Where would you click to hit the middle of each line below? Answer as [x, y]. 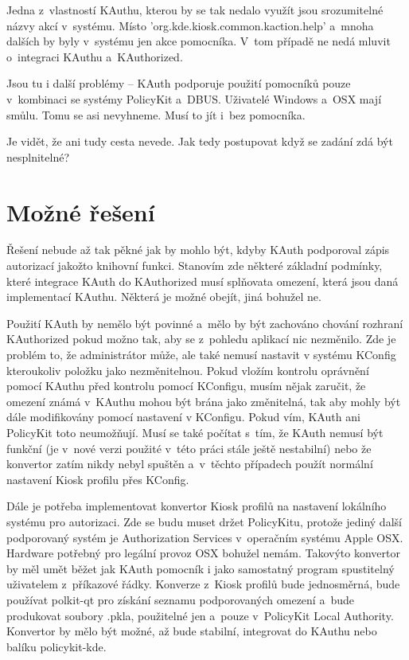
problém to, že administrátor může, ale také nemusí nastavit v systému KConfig [201, 355]
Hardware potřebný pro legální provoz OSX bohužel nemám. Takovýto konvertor [203, 553]
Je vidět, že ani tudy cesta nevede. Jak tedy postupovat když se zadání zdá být [200, 141]
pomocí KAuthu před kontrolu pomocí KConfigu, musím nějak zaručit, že [186, 386]
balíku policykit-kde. [56, 646]
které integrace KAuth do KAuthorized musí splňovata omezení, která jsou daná [203, 281]
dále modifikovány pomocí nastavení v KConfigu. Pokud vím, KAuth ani [183, 417]
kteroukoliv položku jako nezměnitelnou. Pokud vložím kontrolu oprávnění [188, 370]
